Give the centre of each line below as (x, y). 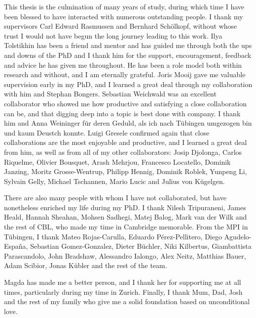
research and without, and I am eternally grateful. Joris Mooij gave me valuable (125, 74)
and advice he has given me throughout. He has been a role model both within (123, 65)
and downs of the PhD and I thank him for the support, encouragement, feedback (128, 55)
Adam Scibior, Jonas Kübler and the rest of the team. (86, 265)
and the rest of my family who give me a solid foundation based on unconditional (127, 301)
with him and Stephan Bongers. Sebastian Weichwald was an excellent (110, 94)
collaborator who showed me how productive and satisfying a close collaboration (126, 103)
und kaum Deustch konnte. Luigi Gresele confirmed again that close (107, 132)
